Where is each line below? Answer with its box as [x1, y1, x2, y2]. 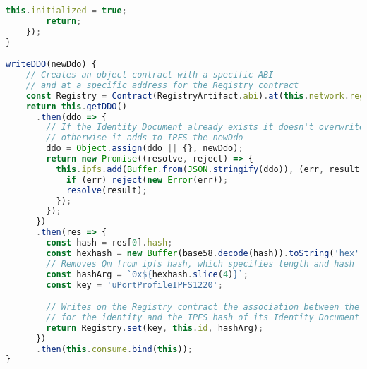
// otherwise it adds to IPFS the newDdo [46, 133, 243, 143]
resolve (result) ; [66, 185, 148, 195]
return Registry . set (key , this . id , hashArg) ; [46, 322, 264, 333]
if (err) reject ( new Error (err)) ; [66, 174, 229, 185]
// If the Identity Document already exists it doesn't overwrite [46, 122, 365, 133]
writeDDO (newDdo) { [6, 59, 97, 70]
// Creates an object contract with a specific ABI [25, 70, 274, 80]
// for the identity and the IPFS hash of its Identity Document [46, 312, 360, 322]
